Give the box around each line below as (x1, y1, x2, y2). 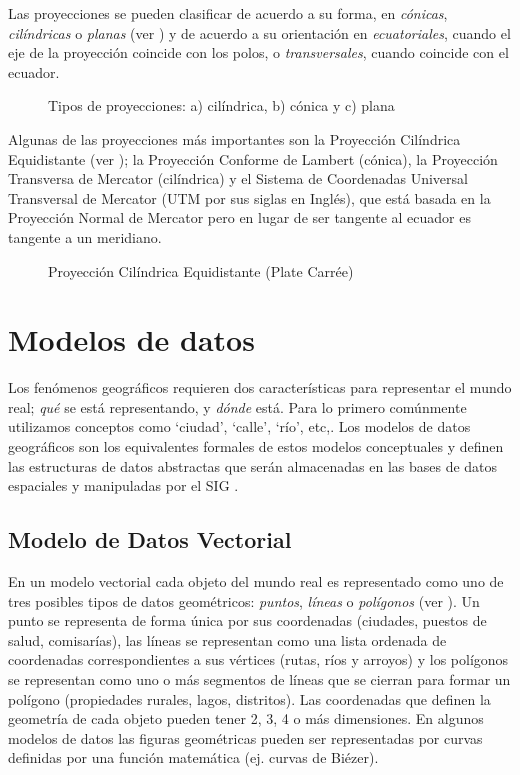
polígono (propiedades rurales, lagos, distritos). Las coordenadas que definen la (8, 688, 491, 709)
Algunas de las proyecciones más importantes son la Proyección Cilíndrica (8, 128, 461, 149)
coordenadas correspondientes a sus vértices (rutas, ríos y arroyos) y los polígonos (8, 649, 509, 670)
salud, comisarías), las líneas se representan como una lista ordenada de (8, 629, 447, 650)
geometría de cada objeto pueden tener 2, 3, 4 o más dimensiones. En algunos (8, 708, 484, 729)
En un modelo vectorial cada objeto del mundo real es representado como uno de (8, 571, 504, 592)
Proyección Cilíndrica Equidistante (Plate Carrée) (48, 260, 354, 281)
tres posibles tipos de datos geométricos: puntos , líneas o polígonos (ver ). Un (8, 590, 480, 611)
